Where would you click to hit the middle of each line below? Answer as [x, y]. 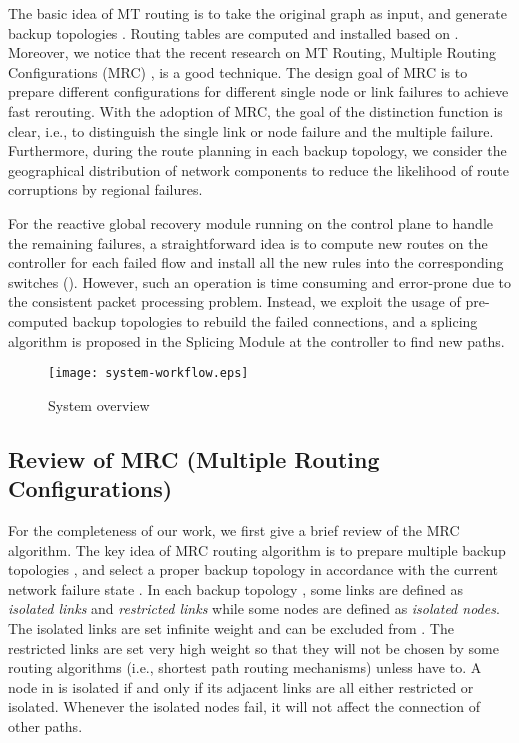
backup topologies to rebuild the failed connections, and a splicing [275, 320]
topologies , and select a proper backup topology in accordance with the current [253, 569]
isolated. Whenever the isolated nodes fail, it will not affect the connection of [244, 706]
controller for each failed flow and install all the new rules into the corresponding [256, 262]
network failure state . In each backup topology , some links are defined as [236, 588]
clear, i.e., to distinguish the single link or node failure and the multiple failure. [251, 130]
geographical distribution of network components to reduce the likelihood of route [258, 169]
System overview [99, 404]
